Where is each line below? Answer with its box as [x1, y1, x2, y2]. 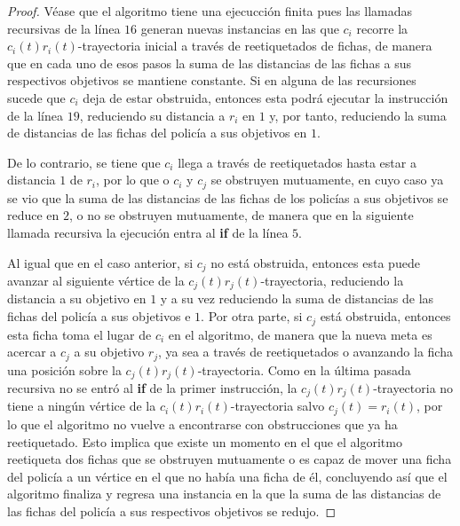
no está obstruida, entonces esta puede [210, 253, 420, 271]
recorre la [356, 19, 408, 37]
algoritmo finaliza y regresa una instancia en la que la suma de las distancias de [7, 484, 441, 503]
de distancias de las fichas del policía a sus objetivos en [7, 123, 307, 142]
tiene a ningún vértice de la [7, 396, 156, 415]
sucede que [7, 88, 66, 106]
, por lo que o [96, 170, 170, 189]
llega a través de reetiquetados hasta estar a [178, 153, 416, 171]
